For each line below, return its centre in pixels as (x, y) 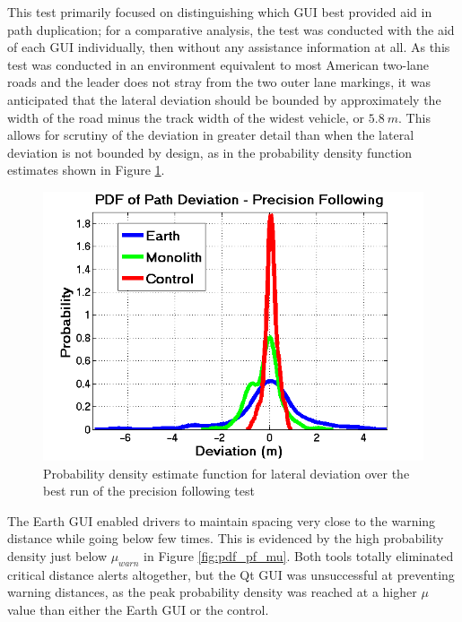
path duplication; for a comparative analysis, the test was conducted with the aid (231, 29)
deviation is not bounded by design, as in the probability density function (210, 152)
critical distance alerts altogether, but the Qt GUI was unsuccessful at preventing (231, 574)
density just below (57, 556)
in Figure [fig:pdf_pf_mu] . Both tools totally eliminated (299, 556)
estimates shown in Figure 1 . (86, 170)
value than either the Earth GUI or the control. (138, 610)
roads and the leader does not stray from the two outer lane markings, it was (219, 82)
